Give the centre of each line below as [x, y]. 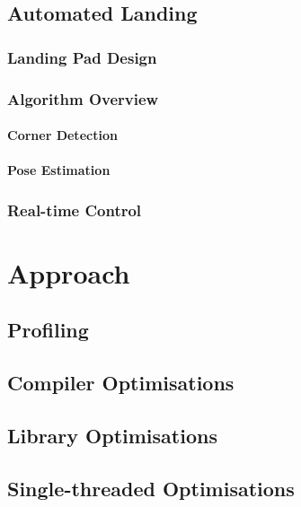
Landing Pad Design [82, 57]
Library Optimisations [112, 436]
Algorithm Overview [83, 98]
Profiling [48, 330]
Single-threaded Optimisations [151, 488]
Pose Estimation [59, 170]
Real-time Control [75, 210]
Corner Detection [62, 135]
